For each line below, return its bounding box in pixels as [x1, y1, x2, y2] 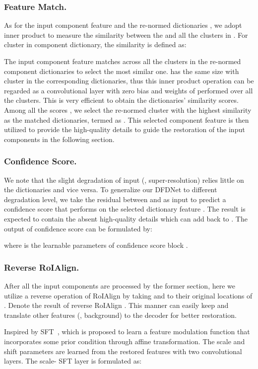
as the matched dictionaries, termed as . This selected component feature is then [4, 114, 249, 125]
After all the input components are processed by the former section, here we [4, 280, 236, 291]
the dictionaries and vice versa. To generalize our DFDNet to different [4, 184, 217, 195]
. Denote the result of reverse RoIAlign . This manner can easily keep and [4, 300, 229, 310]
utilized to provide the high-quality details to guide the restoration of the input [4, 124, 245, 135]
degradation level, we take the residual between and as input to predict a [4, 194, 226, 204]
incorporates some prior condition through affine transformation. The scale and [4, 336, 245, 346]
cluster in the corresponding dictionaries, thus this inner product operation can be [4, 75, 254, 86]
